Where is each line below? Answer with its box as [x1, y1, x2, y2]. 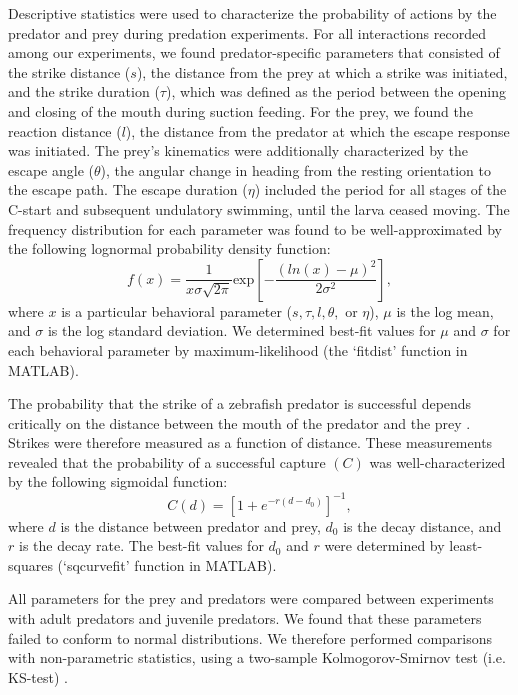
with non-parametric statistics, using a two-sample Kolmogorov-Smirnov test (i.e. [8, 647, 506, 668]
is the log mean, [396, 300, 494, 321]
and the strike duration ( [8, 81, 160, 102]
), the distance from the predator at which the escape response [125, 120, 510, 141]
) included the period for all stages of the [254, 179, 507, 200]
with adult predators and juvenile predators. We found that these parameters [8, 607, 482, 628]
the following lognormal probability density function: [8, 238, 331, 259]
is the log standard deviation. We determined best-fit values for [47, 320, 436, 341]
